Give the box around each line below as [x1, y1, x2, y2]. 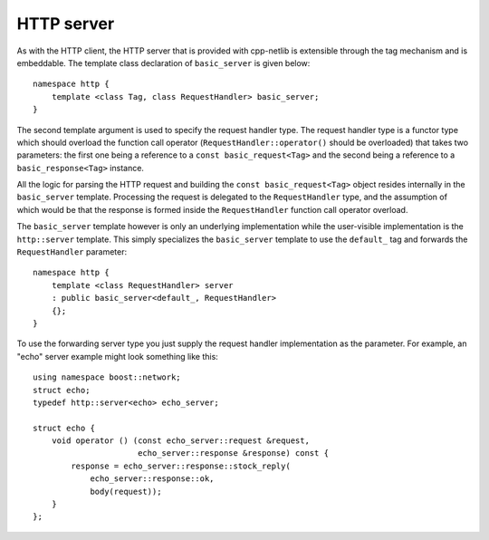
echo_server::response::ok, [90, 474, 215, 484]
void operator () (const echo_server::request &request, [51, 436, 310, 446]
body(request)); [90, 486, 162, 497]
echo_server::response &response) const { [137, 448, 330, 458]
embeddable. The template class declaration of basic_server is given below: [16, 57, 311, 68]
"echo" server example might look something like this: [16, 351, 219, 362]
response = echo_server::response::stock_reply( [71, 460, 292, 471]
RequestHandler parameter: [16, 246, 127, 257]
